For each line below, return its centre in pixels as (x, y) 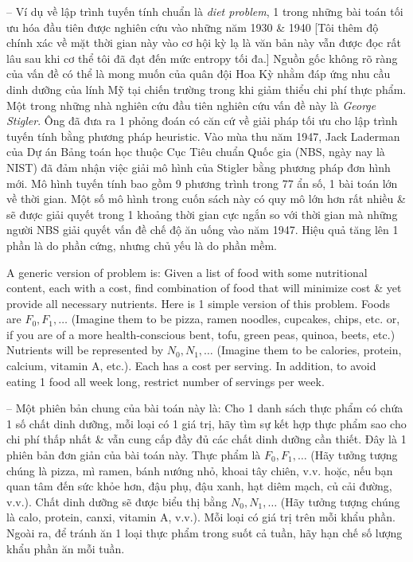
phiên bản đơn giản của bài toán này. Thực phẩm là (134, 455)
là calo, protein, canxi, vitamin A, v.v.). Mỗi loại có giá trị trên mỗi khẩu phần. (201, 517)
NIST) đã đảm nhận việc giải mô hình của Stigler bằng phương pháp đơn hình (199, 167)
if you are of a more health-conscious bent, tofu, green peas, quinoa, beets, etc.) (201, 334)
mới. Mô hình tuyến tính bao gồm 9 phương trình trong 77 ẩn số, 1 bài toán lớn (202, 183)
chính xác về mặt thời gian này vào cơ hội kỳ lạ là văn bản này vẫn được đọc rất (204, 43)
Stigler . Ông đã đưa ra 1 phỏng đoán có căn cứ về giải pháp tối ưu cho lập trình (202, 121)
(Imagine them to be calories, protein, (309, 350)
